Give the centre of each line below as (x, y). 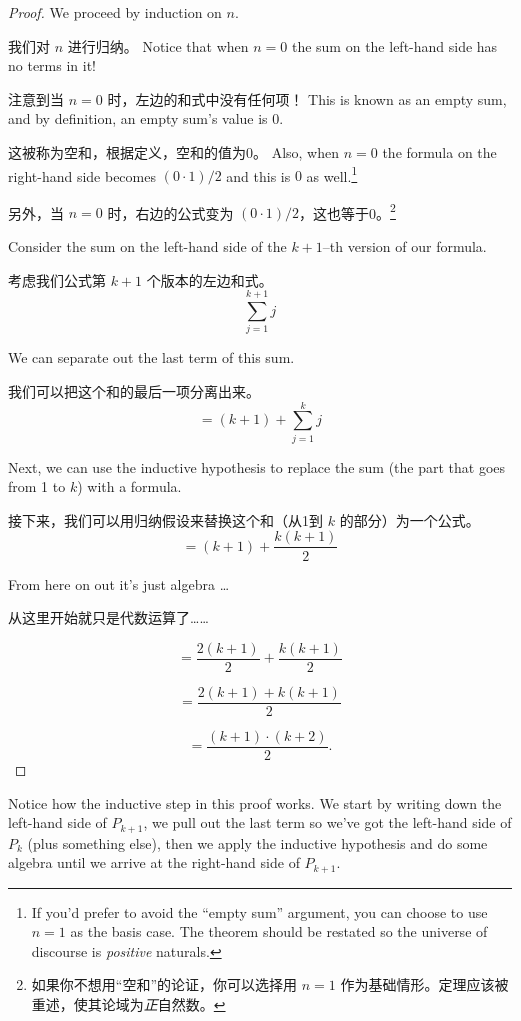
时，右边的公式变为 (170, 212)
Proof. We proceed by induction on (115, 12)
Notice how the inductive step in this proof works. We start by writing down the (255, 802)
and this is (258, 175)
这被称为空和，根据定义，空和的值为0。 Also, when (174, 151)
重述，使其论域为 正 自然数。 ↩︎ (128, 1003)
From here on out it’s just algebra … (119, 583)
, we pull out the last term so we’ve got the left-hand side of (327, 822)
